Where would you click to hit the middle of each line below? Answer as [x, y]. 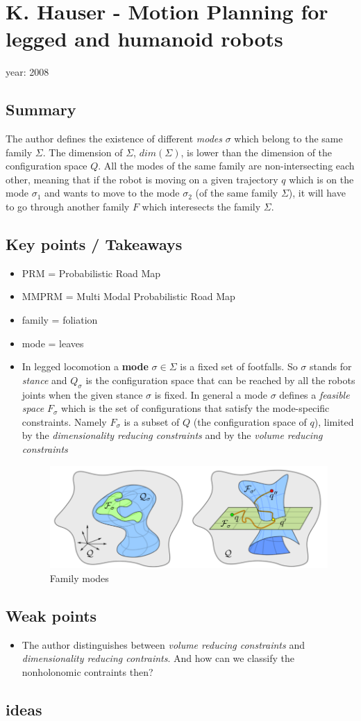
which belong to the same [288, 139]
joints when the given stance [82, 394]
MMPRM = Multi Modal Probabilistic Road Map [128, 296]
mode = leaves [53, 343]
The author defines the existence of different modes [114, 139]
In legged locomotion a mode [85, 366]
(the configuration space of [250, 421]
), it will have [317, 193]
